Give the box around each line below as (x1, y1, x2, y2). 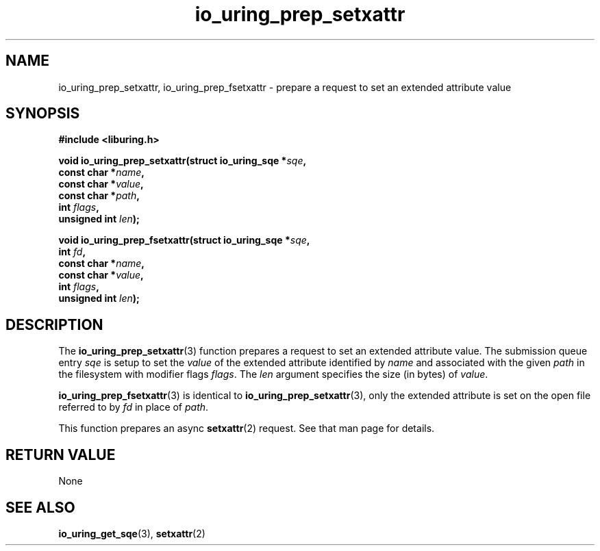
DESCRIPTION (5, 316, 103, 333)
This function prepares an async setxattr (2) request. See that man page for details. (58, 422, 435, 435)
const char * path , (58, 190, 140, 202)
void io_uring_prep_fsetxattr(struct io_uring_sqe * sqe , (58, 234, 310, 246)
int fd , (58, 246, 86, 258)
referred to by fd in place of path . (58, 401, 209, 413)
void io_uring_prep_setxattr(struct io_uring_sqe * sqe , (58, 155, 307, 167)
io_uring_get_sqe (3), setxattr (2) (58, 527, 205, 539)
